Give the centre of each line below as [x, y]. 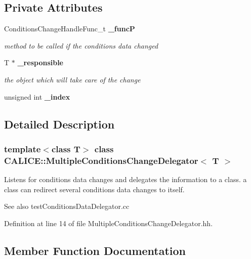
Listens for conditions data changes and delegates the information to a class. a [126, 179]
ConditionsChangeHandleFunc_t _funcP [70, 29]
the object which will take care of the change [72, 79]
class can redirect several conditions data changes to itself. [94, 189]
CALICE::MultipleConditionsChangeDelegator [101, 160]
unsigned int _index [37, 96]
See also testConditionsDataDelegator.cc [67, 206]
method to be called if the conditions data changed [81, 45]
